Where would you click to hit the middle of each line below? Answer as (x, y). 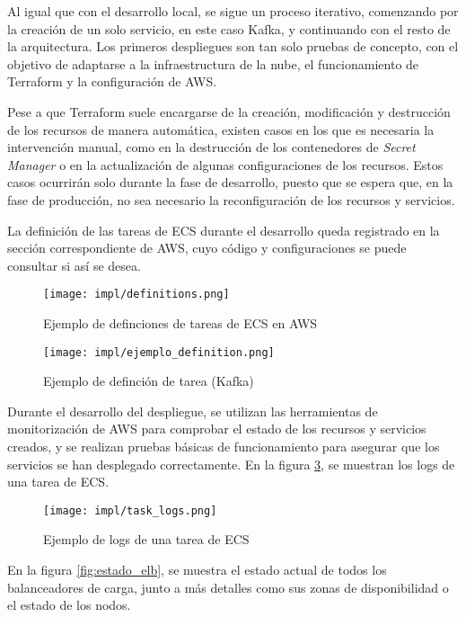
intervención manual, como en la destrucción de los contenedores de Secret (211, 147)
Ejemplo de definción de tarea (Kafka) (149, 381)
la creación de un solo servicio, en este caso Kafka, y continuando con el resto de (229, 28)
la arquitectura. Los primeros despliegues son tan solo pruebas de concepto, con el (233, 46)
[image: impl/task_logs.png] (130, 510)
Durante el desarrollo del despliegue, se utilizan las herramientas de (193, 411)
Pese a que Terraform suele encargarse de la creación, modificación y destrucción (229, 111)
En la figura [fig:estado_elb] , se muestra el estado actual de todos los (197, 570)
